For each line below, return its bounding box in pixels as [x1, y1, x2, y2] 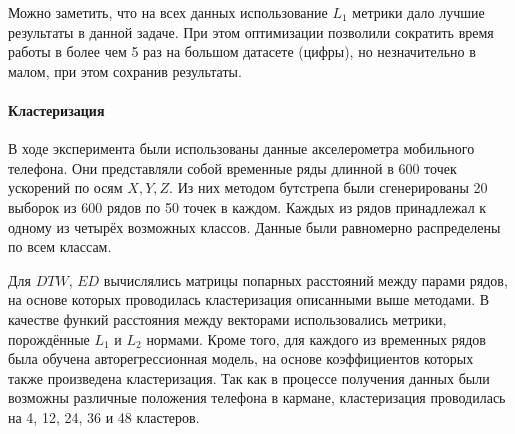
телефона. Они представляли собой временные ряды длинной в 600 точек [8, 157, 457, 178]
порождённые [8, 328, 90, 349]
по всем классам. [8, 236, 112, 257]
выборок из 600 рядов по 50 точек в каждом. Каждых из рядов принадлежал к [8, 196, 487, 217]
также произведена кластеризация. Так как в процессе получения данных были [8, 367, 490, 388]
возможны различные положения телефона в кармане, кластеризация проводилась [8, 387, 506, 408]
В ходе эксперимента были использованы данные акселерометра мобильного [8, 138, 475, 159]
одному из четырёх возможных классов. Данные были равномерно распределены [8, 216, 501, 237]
